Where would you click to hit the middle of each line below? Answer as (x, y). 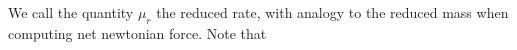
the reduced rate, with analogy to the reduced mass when (332, 12)
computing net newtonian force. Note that (137, 32)
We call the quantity (71, 12)
